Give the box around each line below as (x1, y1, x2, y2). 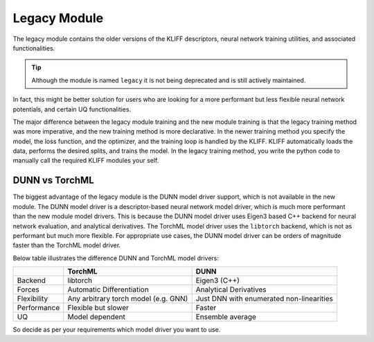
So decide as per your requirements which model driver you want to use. (12, 325, 221, 334)
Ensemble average (195, 312, 256, 322)
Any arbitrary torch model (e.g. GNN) (67, 294, 188, 304)
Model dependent (67, 312, 126, 322)
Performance (17, 303, 60, 313)
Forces (17, 285, 39, 294)
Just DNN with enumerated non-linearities (195, 294, 334, 304)
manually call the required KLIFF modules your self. (12, 156, 159, 165)
